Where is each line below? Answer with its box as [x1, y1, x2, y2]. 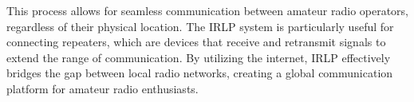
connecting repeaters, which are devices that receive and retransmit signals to [6, 33, 386, 50]
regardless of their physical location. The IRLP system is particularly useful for [6, 18, 394, 34]
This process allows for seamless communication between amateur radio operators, [6, 2, 409, 18]
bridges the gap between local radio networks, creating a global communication [6, 65, 393, 81]
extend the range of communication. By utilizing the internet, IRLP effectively [6, 49, 391, 65]
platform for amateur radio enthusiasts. [6, 80, 199, 96]
